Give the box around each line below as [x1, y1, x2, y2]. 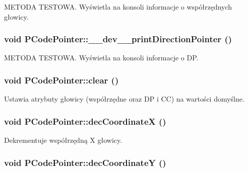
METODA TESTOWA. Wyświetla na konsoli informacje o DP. [4, 52, 199, 63]
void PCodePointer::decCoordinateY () [4, 156, 166, 168]
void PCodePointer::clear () [4, 73, 119, 86]
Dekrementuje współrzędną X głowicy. [4, 135, 122, 145]
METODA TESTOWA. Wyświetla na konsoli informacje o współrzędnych [4, 2, 232, 12]
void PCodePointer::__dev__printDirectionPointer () [4, 33, 232, 45]
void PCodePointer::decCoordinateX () [4, 115, 166, 127]
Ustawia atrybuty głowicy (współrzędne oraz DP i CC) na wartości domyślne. [4, 94, 244, 104]
